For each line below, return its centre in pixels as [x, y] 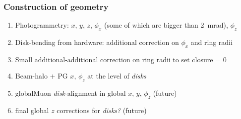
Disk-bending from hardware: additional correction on [97, 42]
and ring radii [211, 42]
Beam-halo [31, 76]
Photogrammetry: [42, 25]
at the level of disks [117, 76]
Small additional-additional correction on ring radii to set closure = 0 [121, 59]
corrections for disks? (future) [102, 110]
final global [32, 110]
